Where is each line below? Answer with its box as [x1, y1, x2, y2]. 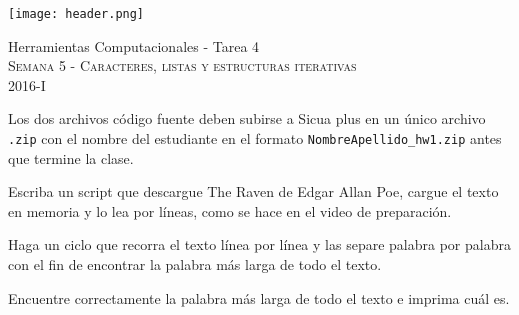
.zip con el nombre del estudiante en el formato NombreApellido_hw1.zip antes [8, 128, 502, 149]
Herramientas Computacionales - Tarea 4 [8, 35, 260, 56]
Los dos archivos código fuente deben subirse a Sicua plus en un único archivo [8, 108, 486, 129]
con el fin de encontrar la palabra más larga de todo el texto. [8, 254, 382, 275]
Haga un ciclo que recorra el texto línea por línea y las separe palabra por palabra [8, 234, 511, 255]
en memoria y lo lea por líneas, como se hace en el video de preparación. [8, 200, 452, 221]
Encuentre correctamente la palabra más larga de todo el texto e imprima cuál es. [8, 287, 510, 308]
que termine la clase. [8, 147, 134, 168]
